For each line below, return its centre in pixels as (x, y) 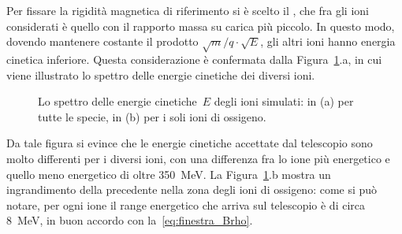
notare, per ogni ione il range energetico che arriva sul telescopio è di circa (186, 204)
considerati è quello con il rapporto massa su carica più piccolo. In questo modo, (201, 26)
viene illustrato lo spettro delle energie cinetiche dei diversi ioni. (161, 74)
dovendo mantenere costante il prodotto (102, 41)
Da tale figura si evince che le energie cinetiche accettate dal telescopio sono (190, 143)
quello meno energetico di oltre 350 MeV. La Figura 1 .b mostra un (169, 174)
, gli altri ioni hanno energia (328, 41)
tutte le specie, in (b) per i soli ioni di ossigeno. (152, 116)
